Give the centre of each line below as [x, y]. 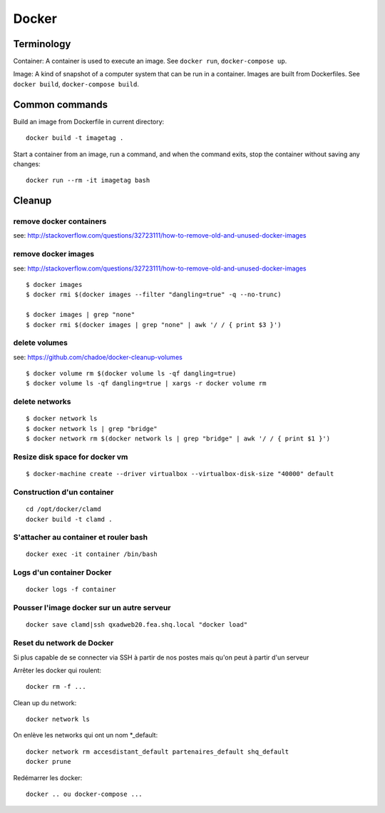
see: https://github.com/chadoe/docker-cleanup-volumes [98, 357]
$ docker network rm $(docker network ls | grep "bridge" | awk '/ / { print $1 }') [178, 439]
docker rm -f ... [56, 687]
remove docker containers [60, 221]
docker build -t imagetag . [75, 138]
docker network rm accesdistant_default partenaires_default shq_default [158, 752]
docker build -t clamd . [69, 519]
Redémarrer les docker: [48, 777]
